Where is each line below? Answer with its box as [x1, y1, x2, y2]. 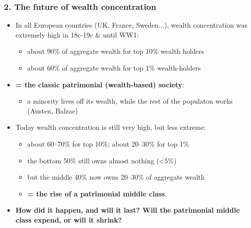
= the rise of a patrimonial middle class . [27, 188, 167, 198]
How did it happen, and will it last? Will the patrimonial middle [15, 205, 240, 215]
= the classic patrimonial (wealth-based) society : [15, 79, 185, 89]
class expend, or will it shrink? [15, 214, 122, 225]
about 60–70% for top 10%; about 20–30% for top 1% [27, 138, 189, 149]
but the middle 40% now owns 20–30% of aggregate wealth [27, 172, 205, 182]
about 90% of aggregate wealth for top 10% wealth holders [27, 46, 204, 56]
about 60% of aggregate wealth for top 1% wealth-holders [27, 63, 201, 73]
